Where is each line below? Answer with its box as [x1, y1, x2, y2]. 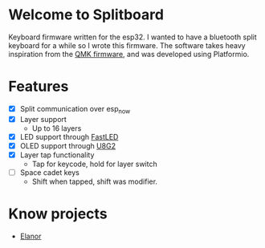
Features [8, 78, 69, 96]
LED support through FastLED [19, 132, 119, 141]
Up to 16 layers [31, 123, 82, 133]
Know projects [8, 205, 108, 223]
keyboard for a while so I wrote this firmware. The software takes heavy [8, 40, 247, 50]
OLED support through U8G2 [19, 140, 116, 150]
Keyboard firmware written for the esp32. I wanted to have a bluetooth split [8, 32, 257, 42]
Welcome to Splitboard [8, 6, 165, 24]
